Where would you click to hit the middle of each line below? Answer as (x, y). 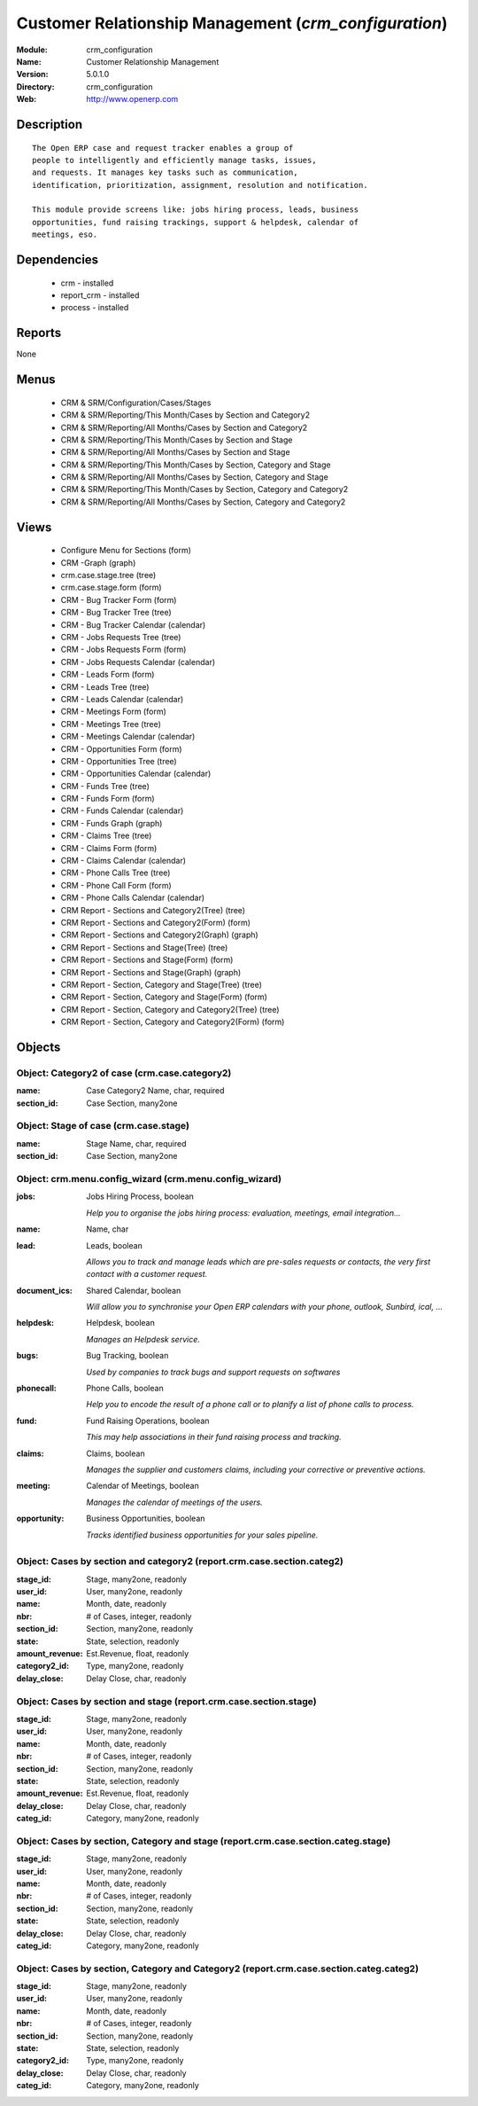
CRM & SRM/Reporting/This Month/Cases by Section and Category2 (185, 415)
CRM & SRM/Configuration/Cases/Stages (136, 403)
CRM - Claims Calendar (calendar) (123, 861)
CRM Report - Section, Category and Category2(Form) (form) (173, 1022)
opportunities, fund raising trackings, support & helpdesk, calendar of (196, 222)
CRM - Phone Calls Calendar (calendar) (133, 898)
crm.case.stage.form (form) (112, 587)
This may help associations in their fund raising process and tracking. (214, 1437)
